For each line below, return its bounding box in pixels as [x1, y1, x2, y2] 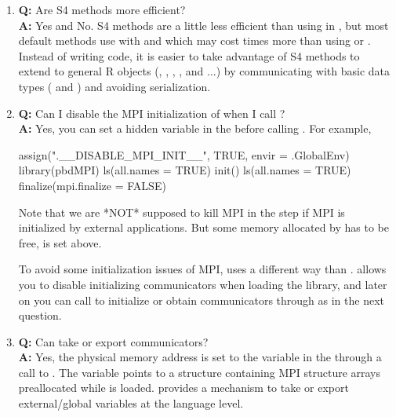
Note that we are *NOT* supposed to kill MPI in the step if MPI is [18, 203, 345, 220]
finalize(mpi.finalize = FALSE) [18, 177, 166, 193]
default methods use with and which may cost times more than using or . [18, 32, 371, 49]
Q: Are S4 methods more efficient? [18, 2, 186, 17]
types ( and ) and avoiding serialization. [18, 78, 211, 94]
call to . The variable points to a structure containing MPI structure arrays [18, 364, 381, 380]
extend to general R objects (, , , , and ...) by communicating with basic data [18, 63, 391, 79]
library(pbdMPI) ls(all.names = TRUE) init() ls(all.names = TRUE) [18, 162, 351, 178]
